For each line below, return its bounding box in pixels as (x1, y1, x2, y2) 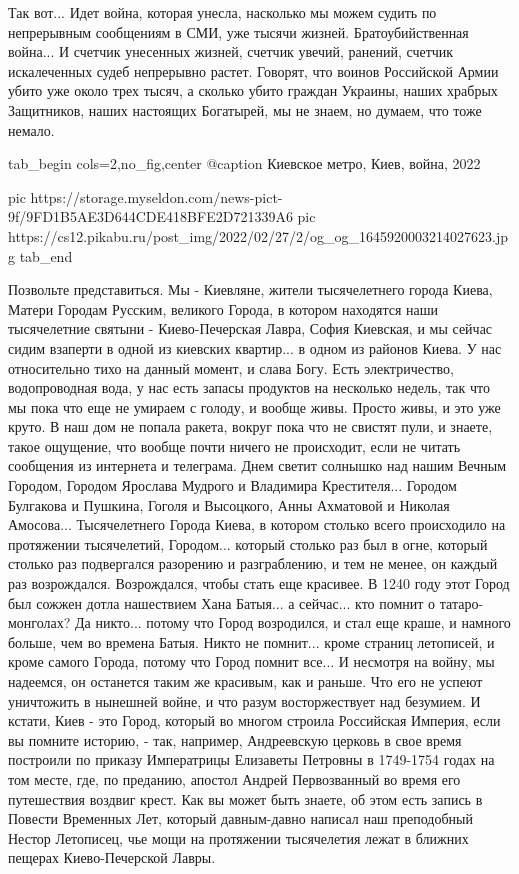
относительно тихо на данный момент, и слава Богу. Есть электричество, (8, 357, 454, 378)
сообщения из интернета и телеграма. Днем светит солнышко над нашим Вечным (8, 455, 507, 476)
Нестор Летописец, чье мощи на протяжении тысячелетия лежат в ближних (8, 827, 469, 848)
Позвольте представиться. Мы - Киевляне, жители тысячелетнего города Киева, (8, 279, 493, 300)
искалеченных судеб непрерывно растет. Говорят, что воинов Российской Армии (8, 60, 499, 81)
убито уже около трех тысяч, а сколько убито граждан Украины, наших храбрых (8, 80, 498, 101)
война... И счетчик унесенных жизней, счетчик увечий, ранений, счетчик (8, 41, 454, 62)
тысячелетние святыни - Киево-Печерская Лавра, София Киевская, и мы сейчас (8, 318, 493, 339)
